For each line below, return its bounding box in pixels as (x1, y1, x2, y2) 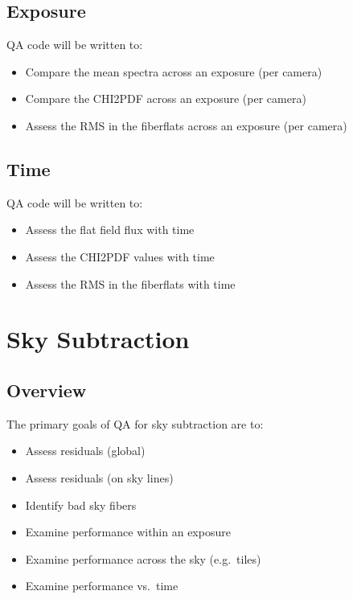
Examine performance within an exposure (25, 523, 231, 540)
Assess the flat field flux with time (25, 221, 195, 238)
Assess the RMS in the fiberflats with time (25, 275, 236, 292)
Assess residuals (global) (25, 442, 146, 459)
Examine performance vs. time (25, 577, 179, 594)
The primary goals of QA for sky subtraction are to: (6, 415, 264, 432)
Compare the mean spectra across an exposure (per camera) (25, 63, 322, 80)
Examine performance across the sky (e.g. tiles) (25, 550, 261, 567)
